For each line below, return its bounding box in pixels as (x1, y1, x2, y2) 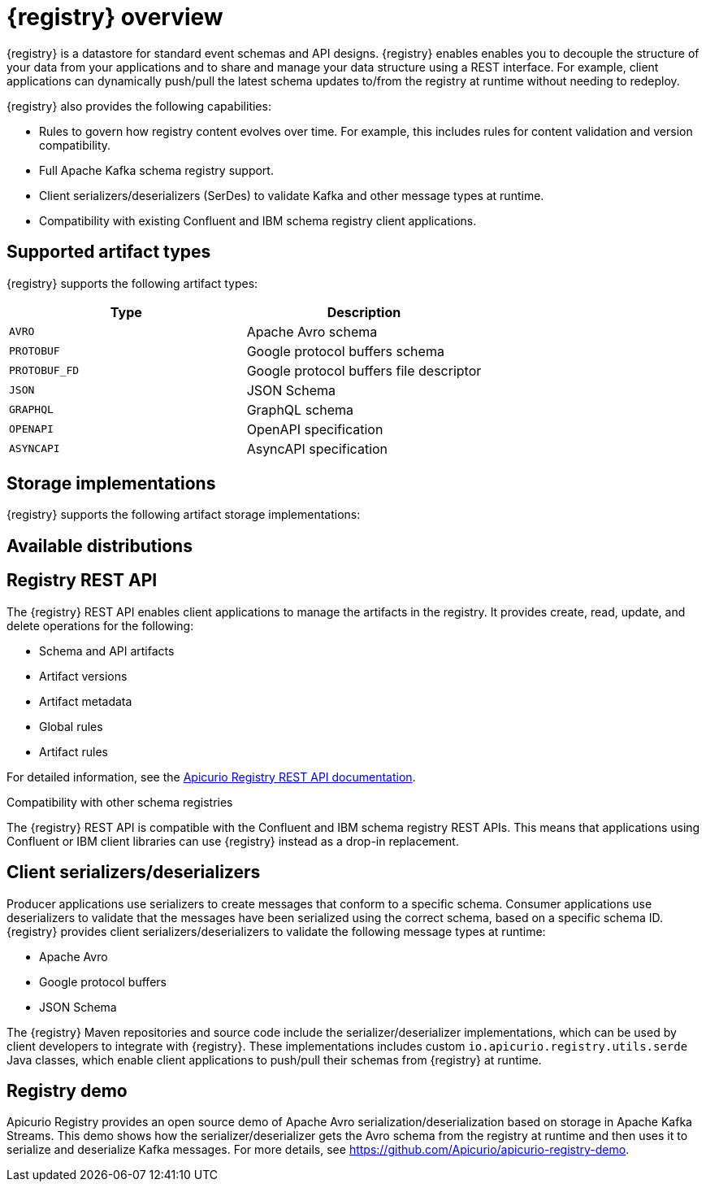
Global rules (39, 719, 103, 733)
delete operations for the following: (6, 618, 194, 633)
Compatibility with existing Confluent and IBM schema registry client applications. (39, 213, 477, 228)
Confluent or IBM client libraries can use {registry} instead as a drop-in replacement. (6, 833, 459, 848)
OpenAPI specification (246, 420, 383, 437)
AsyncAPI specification (246, 440, 388, 457)
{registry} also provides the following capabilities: (6, 98, 271, 113)
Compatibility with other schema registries (6, 794, 233, 809)
